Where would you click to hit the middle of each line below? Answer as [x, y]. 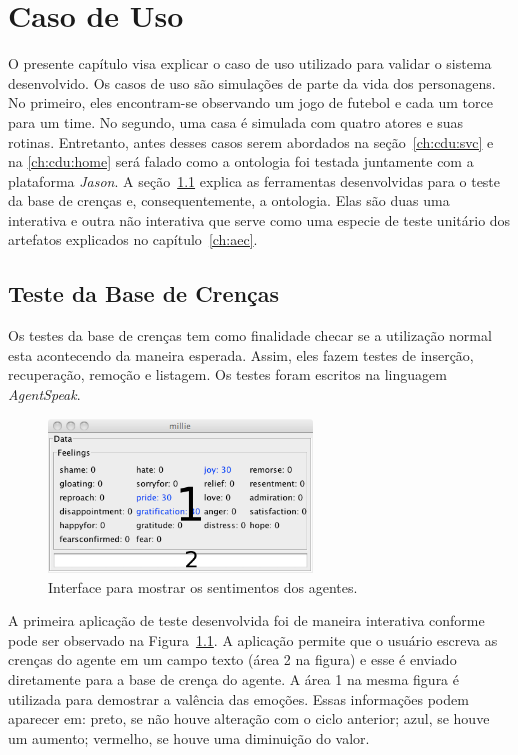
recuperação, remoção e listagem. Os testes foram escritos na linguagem [227, 374]
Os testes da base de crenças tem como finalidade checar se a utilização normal [250, 335]
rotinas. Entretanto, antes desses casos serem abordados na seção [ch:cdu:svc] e [251, 141]
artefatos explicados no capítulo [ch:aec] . [133, 239]
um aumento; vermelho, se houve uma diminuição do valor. [189, 737]
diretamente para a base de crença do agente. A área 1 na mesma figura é [233, 679]
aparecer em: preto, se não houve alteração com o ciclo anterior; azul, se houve [249, 718]
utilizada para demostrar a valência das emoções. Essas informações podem [238, 698]
